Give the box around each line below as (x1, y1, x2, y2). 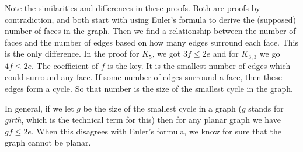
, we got (152, 47, 181, 60)
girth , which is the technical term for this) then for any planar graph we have (5, 113, 281, 126)
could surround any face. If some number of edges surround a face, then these (5, 71, 283, 83)
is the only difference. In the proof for (5, 47, 140, 60)
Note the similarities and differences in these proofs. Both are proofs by (5, 2, 260, 13)
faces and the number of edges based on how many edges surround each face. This (5, 36, 298, 48)
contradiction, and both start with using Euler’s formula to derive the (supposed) (5, 13, 296, 25)
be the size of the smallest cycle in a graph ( (83, 102, 242, 114)
